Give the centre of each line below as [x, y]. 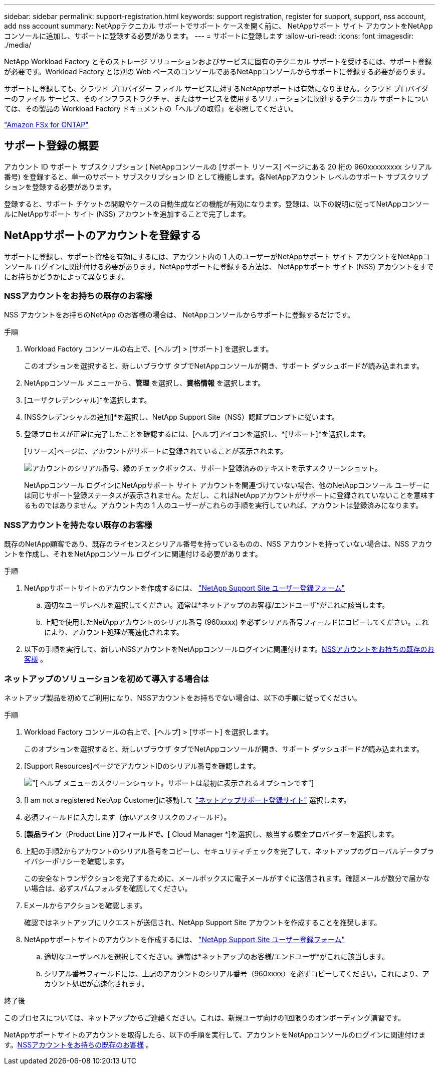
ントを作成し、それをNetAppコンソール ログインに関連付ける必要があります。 [133, 554]
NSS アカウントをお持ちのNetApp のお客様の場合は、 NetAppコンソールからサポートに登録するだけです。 [179, 315]
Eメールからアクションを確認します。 [85, 905]
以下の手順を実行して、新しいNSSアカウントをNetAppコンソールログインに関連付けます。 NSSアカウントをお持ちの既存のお [229, 649]
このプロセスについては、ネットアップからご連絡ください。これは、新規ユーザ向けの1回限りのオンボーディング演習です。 [205, 1017]
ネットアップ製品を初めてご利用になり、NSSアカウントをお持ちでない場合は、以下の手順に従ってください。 [183, 697]
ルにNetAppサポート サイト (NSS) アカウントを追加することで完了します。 [127, 214]
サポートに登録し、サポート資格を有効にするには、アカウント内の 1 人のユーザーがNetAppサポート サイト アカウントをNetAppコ [217, 256]
